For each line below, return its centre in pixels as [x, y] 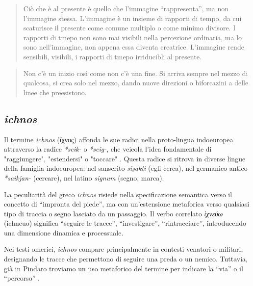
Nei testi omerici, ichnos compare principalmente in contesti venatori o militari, [124, 249]
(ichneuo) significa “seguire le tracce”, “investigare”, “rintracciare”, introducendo [125, 223]
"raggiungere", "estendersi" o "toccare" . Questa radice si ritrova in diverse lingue [125, 158]
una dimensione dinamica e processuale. [64, 232]
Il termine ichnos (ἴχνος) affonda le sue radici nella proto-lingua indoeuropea [119, 139]
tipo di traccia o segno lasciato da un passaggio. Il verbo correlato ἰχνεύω [114, 213]
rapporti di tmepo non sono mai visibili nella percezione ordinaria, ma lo [133, 37]
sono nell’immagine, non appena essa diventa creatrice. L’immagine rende [134, 47]
